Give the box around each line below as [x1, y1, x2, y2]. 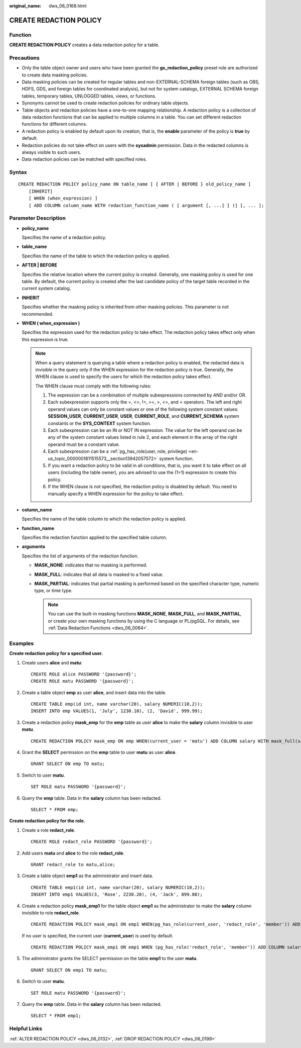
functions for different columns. [22, 121, 87, 127]
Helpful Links [9, 1025, 43, 1032]
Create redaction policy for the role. [9, 818, 85, 824]
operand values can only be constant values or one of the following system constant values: [48, 406, 239, 412]
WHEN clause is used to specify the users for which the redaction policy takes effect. [35, 373, 212, 379]
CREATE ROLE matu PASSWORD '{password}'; [31, 679, 134, 684]
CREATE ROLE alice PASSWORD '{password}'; [31, 671, 137, 677]
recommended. [22, 311, 54, 317]
